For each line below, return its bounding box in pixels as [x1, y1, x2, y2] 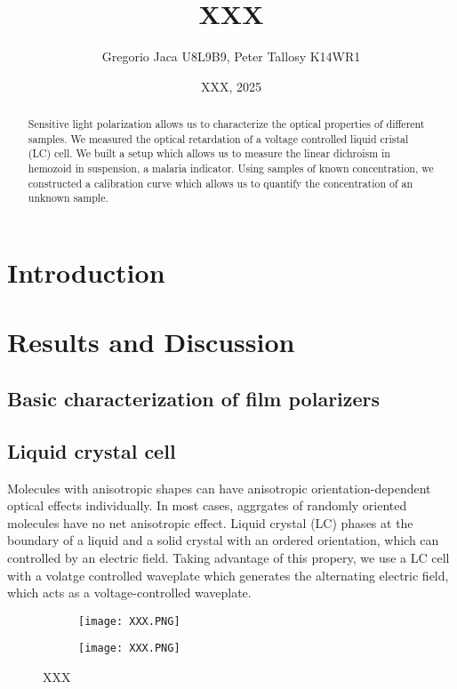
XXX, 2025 [200, 76, 262, 95]
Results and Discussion [7, 324, 295, 360]
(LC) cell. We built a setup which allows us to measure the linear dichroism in [28, 146, 390, 161]
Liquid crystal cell [7, 437, 176, 464]
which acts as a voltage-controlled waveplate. [7, 583, 252, 602]
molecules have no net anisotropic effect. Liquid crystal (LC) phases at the [7, 513, 413, 532]
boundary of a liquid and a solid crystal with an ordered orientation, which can [7, 531, 439, 549]
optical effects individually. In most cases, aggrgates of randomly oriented [7, 496, 407, 515]
